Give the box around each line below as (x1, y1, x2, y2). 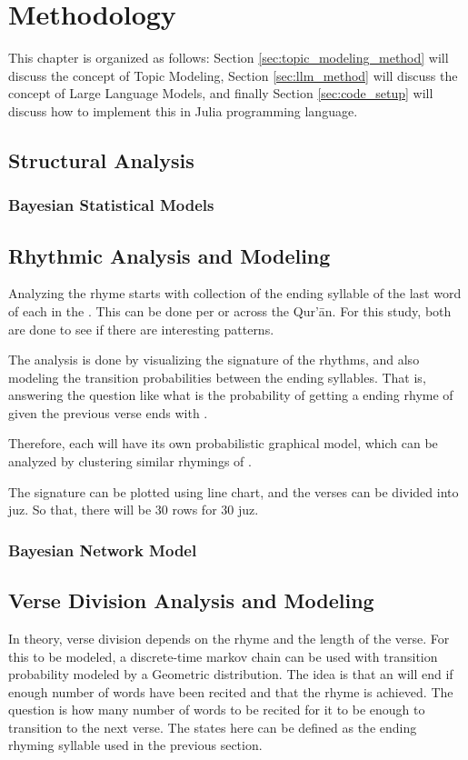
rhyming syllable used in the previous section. (8, 735, 263, 755)
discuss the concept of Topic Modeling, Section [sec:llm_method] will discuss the (8, 65, 458, 85)
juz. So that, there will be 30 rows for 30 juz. (8, 500, 259, 519)
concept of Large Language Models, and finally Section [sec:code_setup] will (8, 84, 433, 103)
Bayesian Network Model (8, 538, 197, 561)
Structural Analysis (8, 145, 194, 174)
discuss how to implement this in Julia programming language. (8, 101, 358, 120)
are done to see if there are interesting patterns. (8, 319, 274, 338)
